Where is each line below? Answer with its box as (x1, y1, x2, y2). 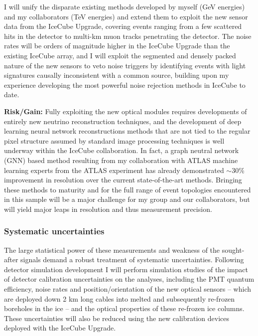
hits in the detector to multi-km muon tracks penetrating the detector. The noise (4, 30, 252, 41)
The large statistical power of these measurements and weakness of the (4, 244, 220, 255)
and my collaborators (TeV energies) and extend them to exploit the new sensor (4, 11, 248, 21)
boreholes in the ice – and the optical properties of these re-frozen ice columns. (4, 303, 245, 314)
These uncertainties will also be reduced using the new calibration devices (4, 313, 229, 323)
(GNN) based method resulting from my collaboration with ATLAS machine (4, 155, 238, 165)
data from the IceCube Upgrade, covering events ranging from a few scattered (4, 21, 242, 31)
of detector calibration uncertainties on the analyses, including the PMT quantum (4, 274, 255, 284)
